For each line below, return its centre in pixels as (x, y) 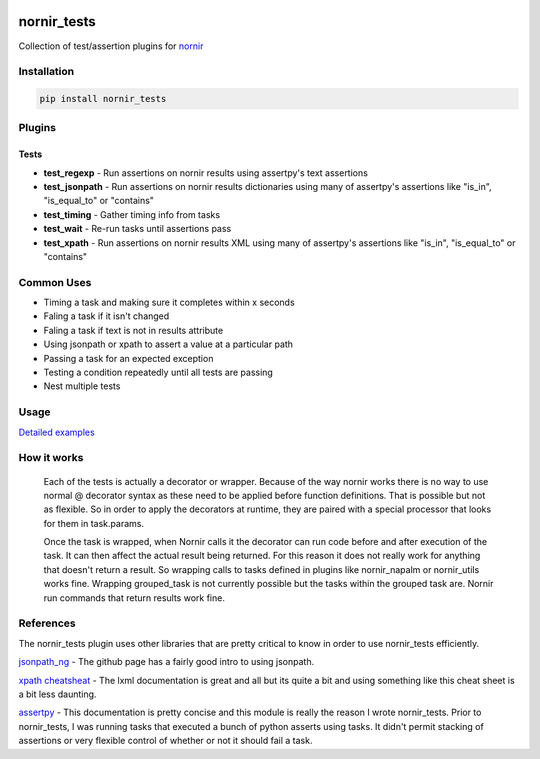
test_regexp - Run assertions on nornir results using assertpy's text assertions (206, 172)
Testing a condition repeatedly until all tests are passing (158, 372)
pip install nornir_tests (103, 99)
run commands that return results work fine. (134, 597)
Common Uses (55, 282)
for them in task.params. (94, 523)
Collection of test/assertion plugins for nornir (111, 46)
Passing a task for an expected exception (128, 358)
